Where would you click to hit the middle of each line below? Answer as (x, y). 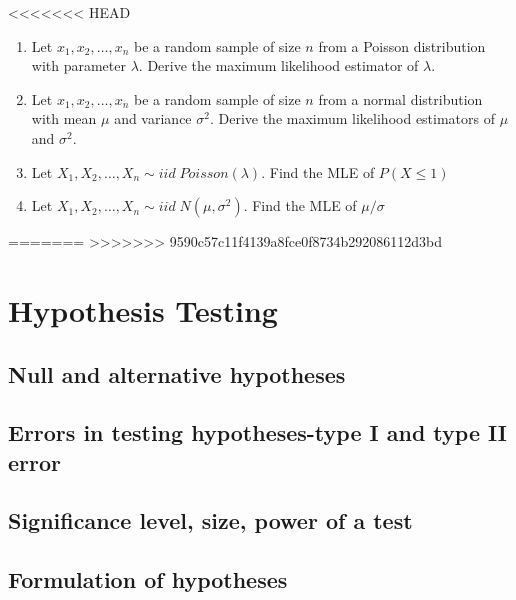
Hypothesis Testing (143, 309)
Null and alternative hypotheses (177, 373)
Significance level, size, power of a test (210, 520)
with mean (64, 118)
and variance (153, 118)
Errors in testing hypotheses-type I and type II (257, 432)
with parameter (78, 65)
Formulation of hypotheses (148, 579)
